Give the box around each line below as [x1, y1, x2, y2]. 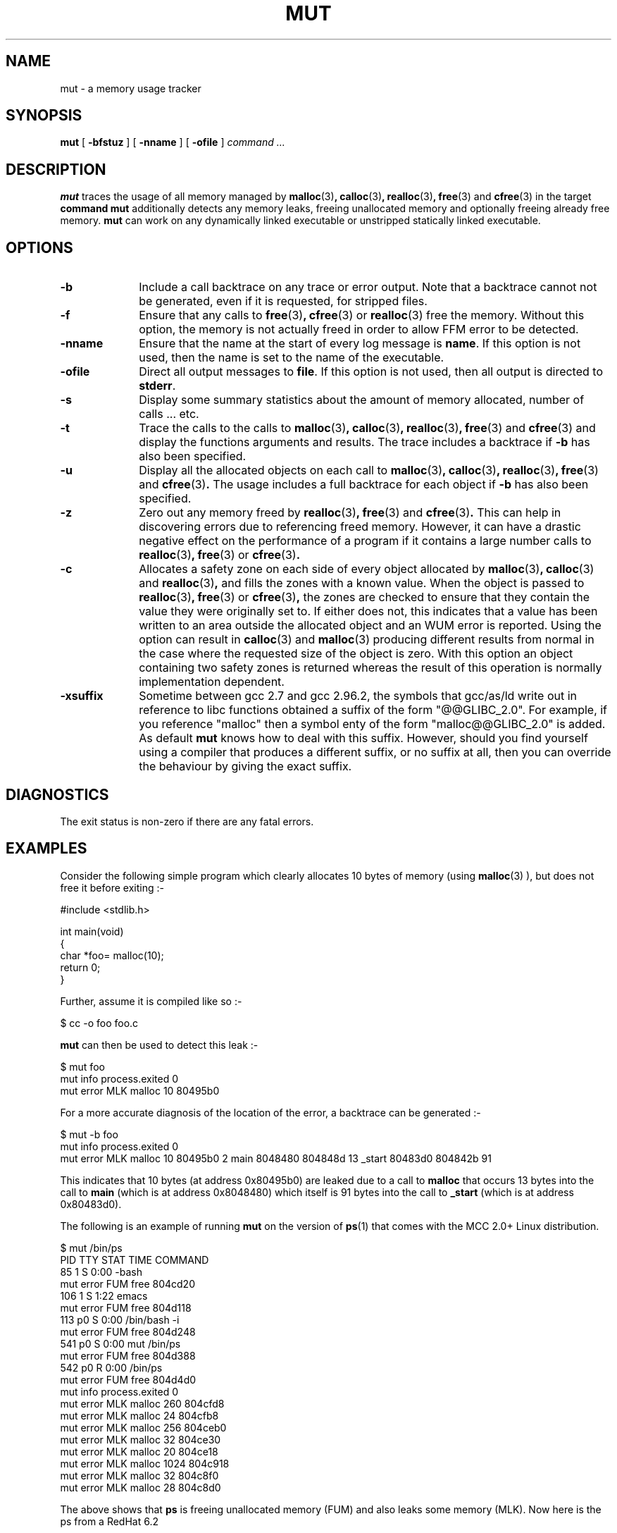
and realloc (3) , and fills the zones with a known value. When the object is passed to [139, 576, 585, 591]
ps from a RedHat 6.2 [60, 1515, 159, 1527]
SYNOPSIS [6, 106, 82, 125]
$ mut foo [60, 1060, 105, 1073]
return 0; [60, 961, 101, 973]
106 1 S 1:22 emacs [60, 1289, 148, 1302]
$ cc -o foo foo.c [60, 1016, 139, 1029]
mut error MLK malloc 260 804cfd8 [60, 1397, 225, 1410]
